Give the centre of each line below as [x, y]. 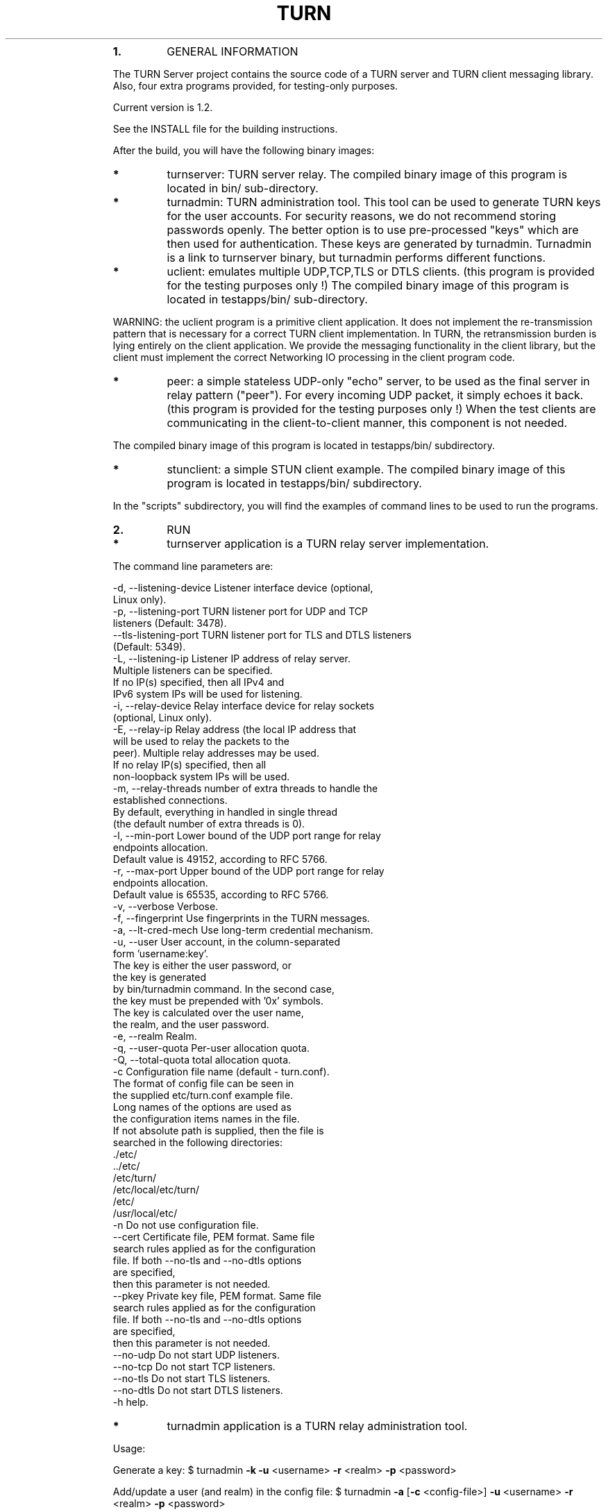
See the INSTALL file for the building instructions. [225, 128]
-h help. [130, 1402]
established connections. [170, 800]
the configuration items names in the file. [206, 1118]
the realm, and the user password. [191, 1024]
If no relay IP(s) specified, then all [189, 764]
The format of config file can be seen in [203, 1083]
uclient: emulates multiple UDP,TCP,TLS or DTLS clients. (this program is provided [381, 271]
